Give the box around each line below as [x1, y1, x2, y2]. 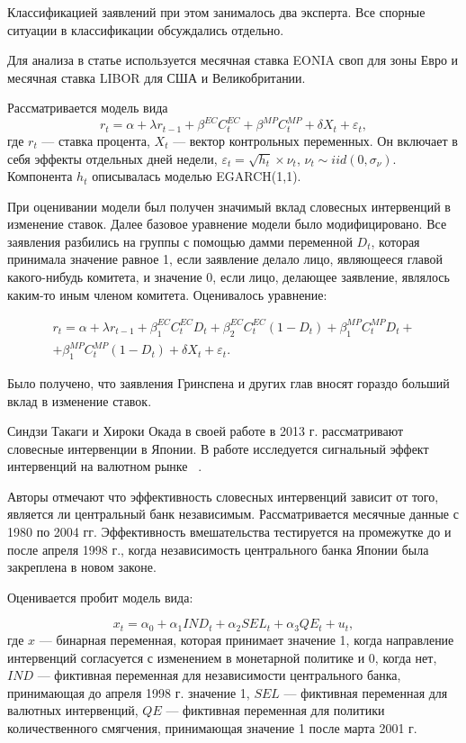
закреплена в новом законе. [7, 557, 157, 576]
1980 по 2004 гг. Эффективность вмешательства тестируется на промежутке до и [7, 522, 452, 541]
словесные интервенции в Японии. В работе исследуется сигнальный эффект [7, 439, 429, 458]
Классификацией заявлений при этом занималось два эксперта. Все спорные [7, 3, 426, 21]
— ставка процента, [41, 131, 150, 150]
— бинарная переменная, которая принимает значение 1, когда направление [39, 630, 454, 648]
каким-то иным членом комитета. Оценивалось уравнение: [7, 285, 327, 304]
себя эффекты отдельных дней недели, [7, 149, 218, 168]
